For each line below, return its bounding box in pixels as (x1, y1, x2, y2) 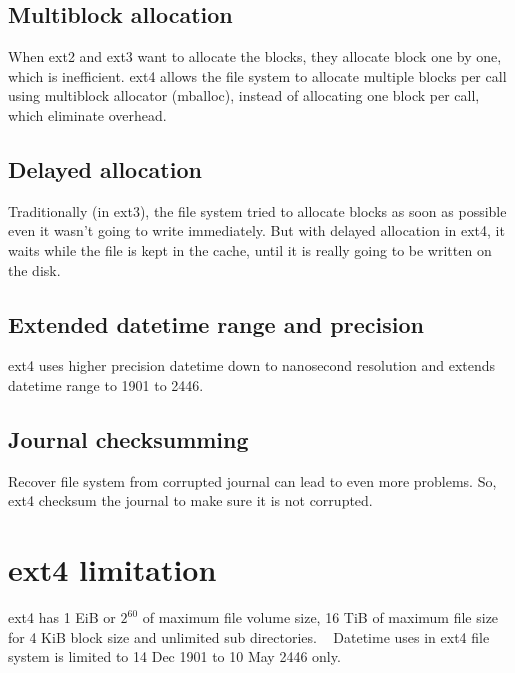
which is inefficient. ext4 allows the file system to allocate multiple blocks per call (8, 65, 507, 86)
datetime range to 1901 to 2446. (8, 374, 204, 395)
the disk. (8, 259, 61, 280)
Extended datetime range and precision (8, 308, 424, 339)
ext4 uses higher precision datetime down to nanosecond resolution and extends (8, 355, 496, 376)
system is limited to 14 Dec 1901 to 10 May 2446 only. (8, 646, 341, 667)
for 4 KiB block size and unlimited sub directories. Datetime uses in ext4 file (8, 626, 490, 647)
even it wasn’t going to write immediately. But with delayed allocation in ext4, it (8, 220, 505, 241)
